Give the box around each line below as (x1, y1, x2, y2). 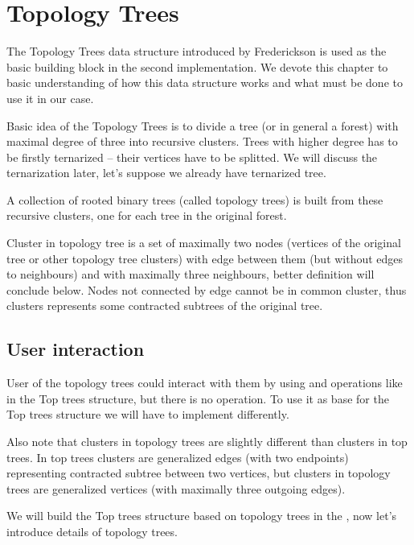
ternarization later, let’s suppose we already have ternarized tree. (6, 164, 326, 181)
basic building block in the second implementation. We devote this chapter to (6, 58, 388, 75)
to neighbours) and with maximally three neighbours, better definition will (6, 266, 375, 283)
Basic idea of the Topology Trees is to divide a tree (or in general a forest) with (6, 117, 399, 134)
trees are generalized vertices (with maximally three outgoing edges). (6, 480, 346, 497)
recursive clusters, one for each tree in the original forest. (6, 207, 287, 224)
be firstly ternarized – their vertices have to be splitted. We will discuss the (6, 148, 378, 165)
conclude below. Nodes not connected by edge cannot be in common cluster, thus (6, 281, 407, 298)
